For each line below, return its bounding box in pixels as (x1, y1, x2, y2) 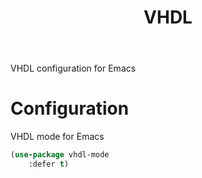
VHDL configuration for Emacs (10, 62, 137, 75)
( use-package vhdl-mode (10, 150, 110, 160)
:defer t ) (28, 159, 70, 169)
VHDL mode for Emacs (10, 131, 105, 143)
